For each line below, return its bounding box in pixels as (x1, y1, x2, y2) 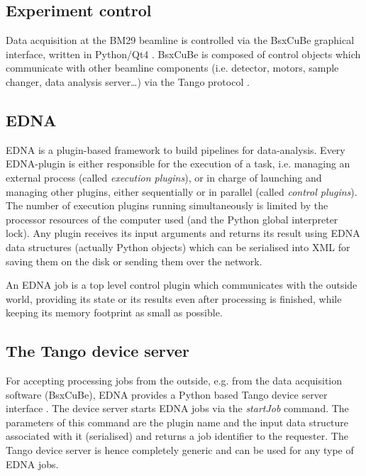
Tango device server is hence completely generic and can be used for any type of (6, 443, 354, 458)
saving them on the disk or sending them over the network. (6, 253, 262, 268)
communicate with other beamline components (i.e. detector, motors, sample (6, 60, 339, 75)
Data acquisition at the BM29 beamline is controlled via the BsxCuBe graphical (6, 33, 355, 48)
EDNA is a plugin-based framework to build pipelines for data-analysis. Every (6, 142, 345, 157)
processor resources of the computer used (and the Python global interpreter (6, 211, 338, 226)
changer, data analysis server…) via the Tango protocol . (6, 74, 250, 89)
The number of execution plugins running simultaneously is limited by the (6, 198, 328, 213)
